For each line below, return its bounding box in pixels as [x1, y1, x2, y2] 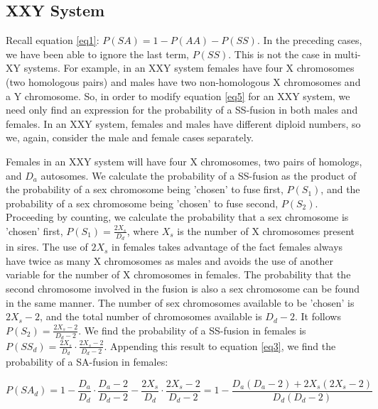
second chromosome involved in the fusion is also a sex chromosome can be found [6, 280, 360, 295]
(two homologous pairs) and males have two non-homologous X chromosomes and [6, 74, 361, 89]
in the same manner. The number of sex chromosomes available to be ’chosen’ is [6, 295, 355, 310]
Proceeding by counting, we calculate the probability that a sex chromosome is [6, 209, 349, 224]
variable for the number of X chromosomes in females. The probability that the [6, 267, 351, 282]
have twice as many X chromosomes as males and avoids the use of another [6, 253, 333, 268]
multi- [334, 46, 361, 61]
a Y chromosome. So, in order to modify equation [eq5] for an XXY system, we [6, 88, 350, 103]
